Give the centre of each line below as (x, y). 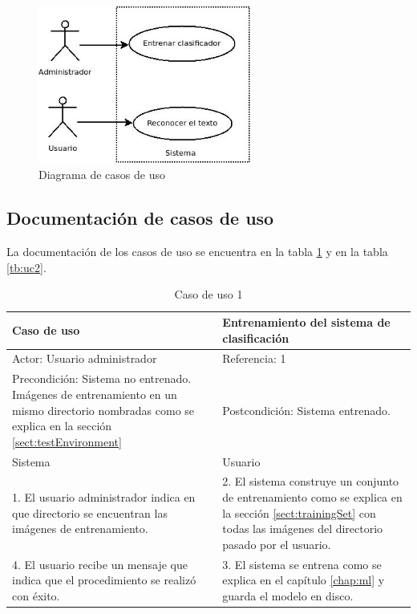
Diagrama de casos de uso (102, 175)
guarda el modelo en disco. (288, 595)
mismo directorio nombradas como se (103, 410)
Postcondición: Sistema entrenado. (306, 410)
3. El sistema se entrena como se (302, 564)
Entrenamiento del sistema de (306, 322)
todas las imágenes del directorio (303, 529)
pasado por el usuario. (277, 544)
